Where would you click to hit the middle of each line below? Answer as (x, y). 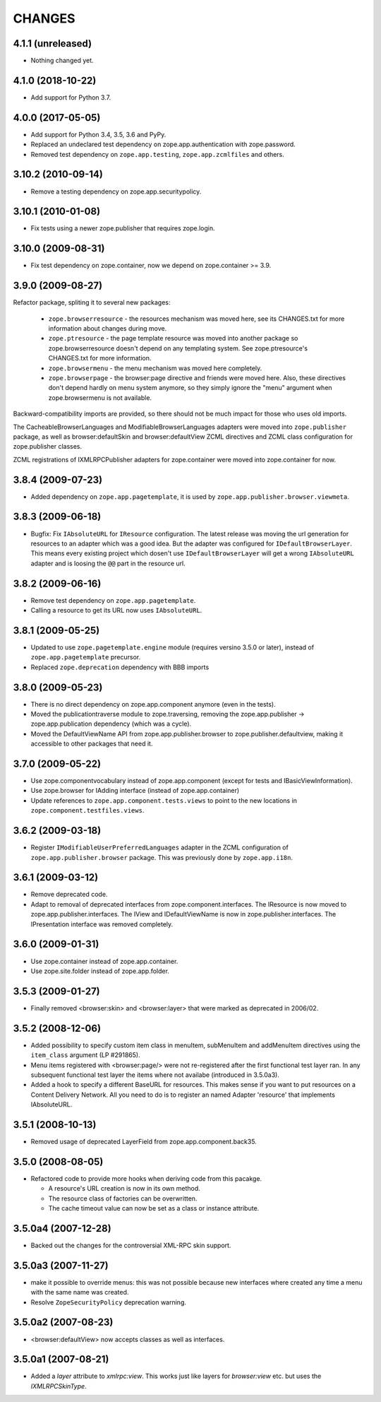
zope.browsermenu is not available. (100, 397)
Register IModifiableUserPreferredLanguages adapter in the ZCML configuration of (159, 847)
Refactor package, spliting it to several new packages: (92, 302)
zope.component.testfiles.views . (87, 811)
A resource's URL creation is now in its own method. (124, 1189)
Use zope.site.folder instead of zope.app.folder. (100, 971)
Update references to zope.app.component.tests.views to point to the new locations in (164, 800)
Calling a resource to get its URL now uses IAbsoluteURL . (116, 611)
